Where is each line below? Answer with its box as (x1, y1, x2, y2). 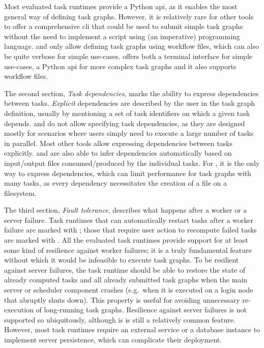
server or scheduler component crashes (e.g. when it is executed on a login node (4, 284, 253, 295)
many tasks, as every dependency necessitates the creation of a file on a (4, 178, 227, 188)
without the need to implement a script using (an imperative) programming (4, 31, 240, 41)
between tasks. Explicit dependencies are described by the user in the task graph (4, 98, 255, 108)
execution (4, 304, 34, 315)
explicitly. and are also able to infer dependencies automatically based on (4, 148, 232, 158)
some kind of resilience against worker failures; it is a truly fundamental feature (4, 244, 252, 255)
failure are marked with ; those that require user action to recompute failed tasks (4, 224, 257, 235)
